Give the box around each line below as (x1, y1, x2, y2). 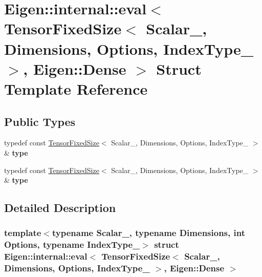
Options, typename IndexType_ (4, 238, 140, 251)
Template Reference (4, 78, 148, 99)
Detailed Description (4, 200, 116, 216)
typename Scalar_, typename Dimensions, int (52, 226, 245, 239)
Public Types (4, 113, 76, 129)
